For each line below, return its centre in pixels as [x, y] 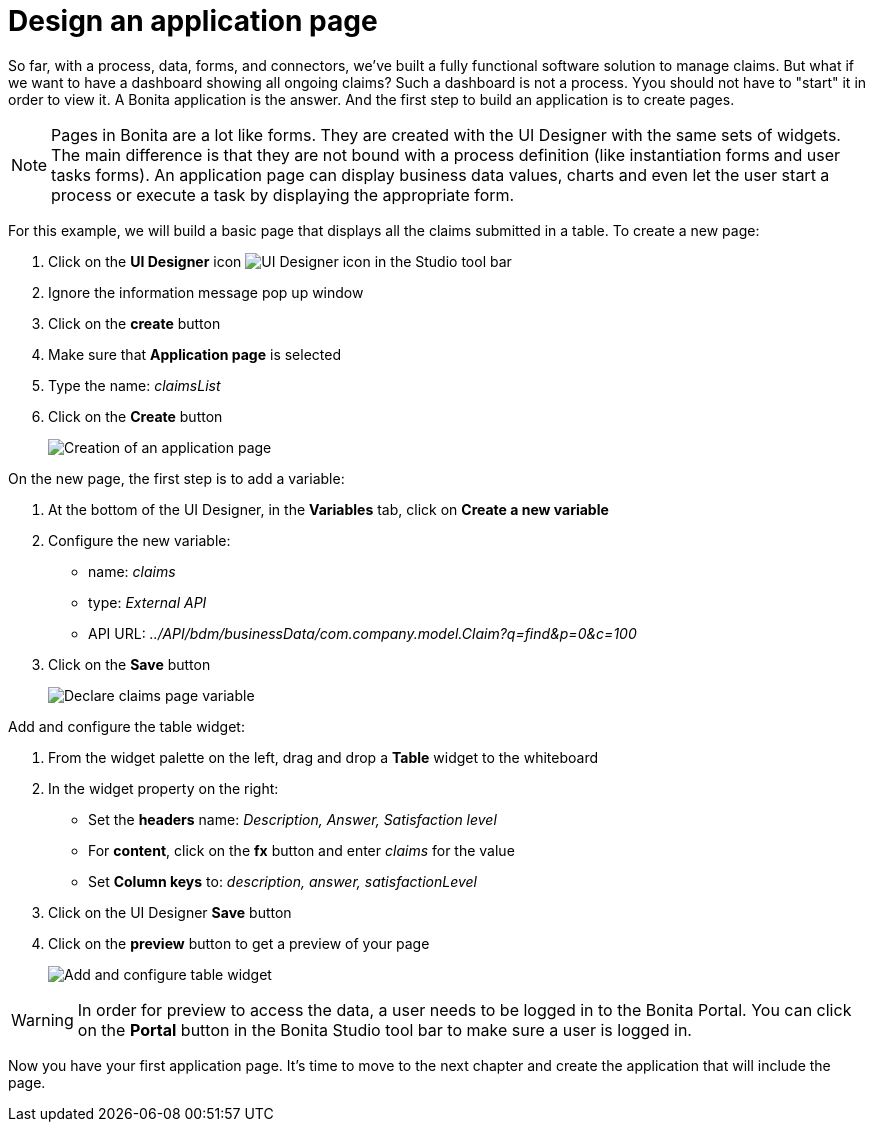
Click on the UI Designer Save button [170, 912]
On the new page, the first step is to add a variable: [176, 478]
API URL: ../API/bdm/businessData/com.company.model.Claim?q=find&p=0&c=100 [362, 633]
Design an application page [193, 21]
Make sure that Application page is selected [194, 354]
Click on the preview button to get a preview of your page [239, 943]
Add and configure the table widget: [126, 726]
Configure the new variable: [139, 540]
